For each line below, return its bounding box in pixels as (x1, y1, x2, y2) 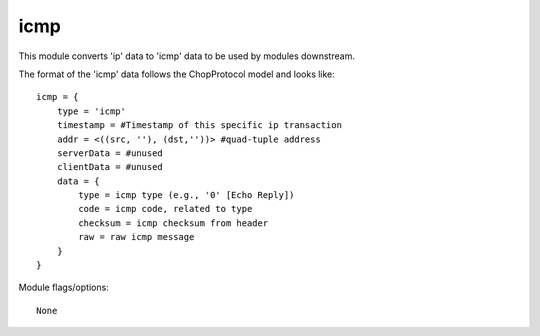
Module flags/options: (18, 281, 109, 294)
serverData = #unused (56, 147, 164, 159)
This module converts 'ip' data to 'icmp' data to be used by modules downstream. (18, 50, 355, 62)
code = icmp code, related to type (78, 203, 253, 215)
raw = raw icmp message (78, 231, 195, 243)
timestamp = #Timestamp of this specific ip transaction (56, 120, 342, 131)
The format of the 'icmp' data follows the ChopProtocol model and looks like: (18, 68, 335, 80)
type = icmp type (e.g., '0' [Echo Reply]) (78, 190, 295, 201)
